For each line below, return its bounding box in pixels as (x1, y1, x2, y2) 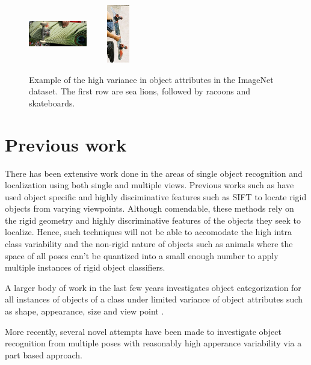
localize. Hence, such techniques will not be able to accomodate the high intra (5, 225, 292, 238)
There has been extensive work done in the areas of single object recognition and (5, 167, 303, 179)
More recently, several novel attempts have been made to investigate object (5, 325, 282, 337)
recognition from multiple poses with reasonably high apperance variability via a (5, 337, 302, 349)
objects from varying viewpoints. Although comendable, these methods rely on (5, 202, 294, 215)
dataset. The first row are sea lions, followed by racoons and (29, 85, 251, 97)
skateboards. (29, 96, 75, 109)
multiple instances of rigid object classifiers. (5, 261, 165, 274)
